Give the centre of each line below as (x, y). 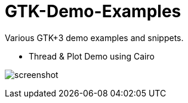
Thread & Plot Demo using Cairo (92, 56)
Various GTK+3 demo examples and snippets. (94, 38)
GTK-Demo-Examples (93, 11)
